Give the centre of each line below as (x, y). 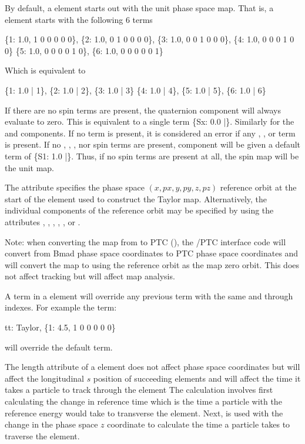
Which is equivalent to (45, 70)
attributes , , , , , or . (43, 221)
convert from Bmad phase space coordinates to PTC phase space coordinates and (152, 253)
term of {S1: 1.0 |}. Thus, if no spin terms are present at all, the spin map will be (152, 156)
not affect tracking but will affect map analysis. (90, 276)
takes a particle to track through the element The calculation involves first (139, 390)
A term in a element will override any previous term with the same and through (149, 296)
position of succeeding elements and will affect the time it (197, 378)
